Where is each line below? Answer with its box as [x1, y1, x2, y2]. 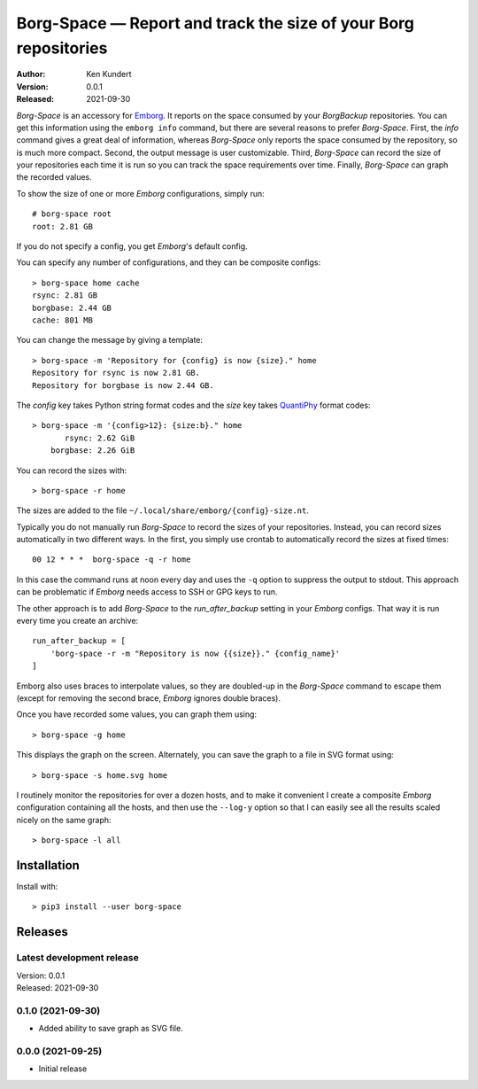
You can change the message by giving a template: [16, 335, 204, 346]
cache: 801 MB [32, 315, 93, 325]
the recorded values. [16, 172, 92, 183]
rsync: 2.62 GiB [65, 432, 135, 443]
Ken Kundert [86, 69, 132, 80]
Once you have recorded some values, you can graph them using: [16, 709, 257, 720]
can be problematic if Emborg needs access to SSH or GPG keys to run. [16, 587, 278, 597]
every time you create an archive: [16, 616, 139, 626]
